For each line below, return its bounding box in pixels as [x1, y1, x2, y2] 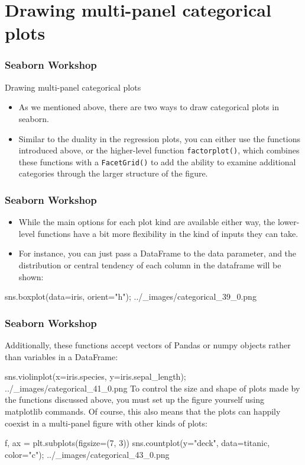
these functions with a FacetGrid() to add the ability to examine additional [18, 155, 296, 168]
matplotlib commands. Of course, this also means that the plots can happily [5, 405, 281, 418]
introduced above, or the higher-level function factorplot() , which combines [18, 144, 300, 156]
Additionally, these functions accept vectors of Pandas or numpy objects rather [5, 339, 291, 351]
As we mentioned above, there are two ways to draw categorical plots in [18, 101, 279, 113]
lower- [277, 216, 300, 228]
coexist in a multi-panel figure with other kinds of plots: [5, 416, 207, 429]
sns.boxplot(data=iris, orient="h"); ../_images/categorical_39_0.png [5, 290, 257, 303]
